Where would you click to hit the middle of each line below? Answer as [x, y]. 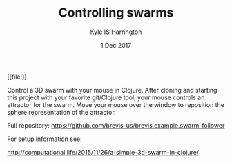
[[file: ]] [17, 77]
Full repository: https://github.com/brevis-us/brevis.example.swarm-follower [116, 125]
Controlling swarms [116, 13]
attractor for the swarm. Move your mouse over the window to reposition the [116, 104]
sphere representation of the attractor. [61, 112]
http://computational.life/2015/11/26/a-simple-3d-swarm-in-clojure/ [103, 152]
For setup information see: [45, 139]
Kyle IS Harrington [116, 32]
